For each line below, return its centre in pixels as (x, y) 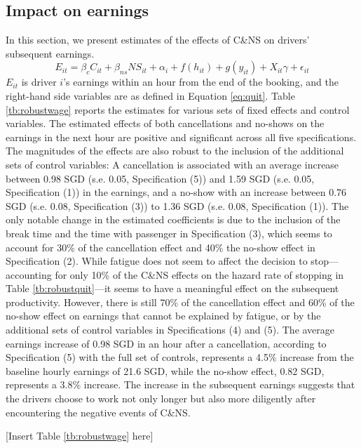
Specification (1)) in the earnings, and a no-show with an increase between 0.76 (176, 192)
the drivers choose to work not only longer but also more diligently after (161, 398)
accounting (29, 274)
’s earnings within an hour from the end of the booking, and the (201, 82)
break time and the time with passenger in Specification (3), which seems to (169, 233)
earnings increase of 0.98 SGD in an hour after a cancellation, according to (166, 343)
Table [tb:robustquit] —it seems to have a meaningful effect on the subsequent (172, 288)
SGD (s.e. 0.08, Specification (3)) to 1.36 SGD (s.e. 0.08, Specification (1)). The (177, 205)
